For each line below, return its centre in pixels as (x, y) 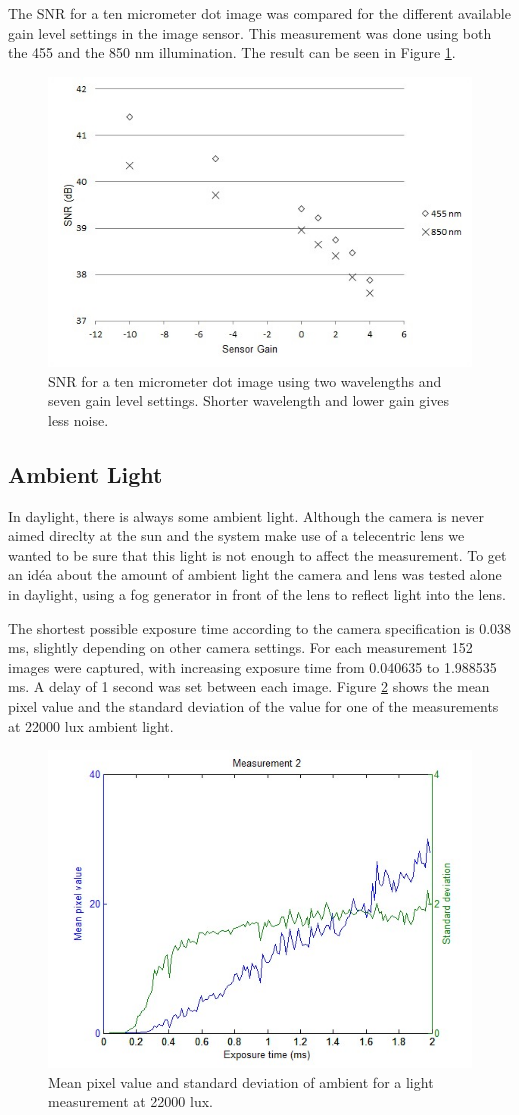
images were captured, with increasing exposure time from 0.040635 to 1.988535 (252, 666)
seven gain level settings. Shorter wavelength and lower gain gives (248, 400)
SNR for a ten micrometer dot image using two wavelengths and (245, 380)
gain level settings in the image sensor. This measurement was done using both (250, 32)
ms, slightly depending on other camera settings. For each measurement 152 (240, 647)
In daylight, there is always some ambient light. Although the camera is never (246, 515)
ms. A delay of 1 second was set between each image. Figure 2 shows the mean (249, 686)
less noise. (78, 419)
